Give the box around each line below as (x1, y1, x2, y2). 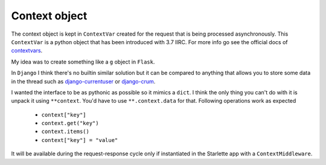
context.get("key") (41, 120, 99, 127)
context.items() (41, 128, 90, 135)
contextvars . (11, 47, 43, 54)
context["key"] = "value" (41, 137, 118, 143)
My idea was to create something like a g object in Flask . (11, 58, 155, 65)
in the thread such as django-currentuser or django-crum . (11, 77, 156, 85)
